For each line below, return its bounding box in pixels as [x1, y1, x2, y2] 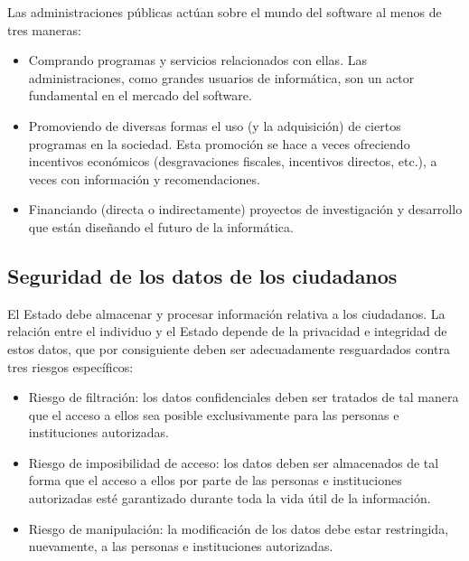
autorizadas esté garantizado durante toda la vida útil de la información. [28, 489, 431, 508]
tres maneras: [7, 20, 81, 39]
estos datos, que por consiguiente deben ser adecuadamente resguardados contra [7, 339, 450, 358]
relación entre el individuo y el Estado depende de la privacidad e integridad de [7, 322, 447, 341]
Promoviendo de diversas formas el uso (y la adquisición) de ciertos [28, 116, 401, 135]
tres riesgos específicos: [7, 357, 134, 376]
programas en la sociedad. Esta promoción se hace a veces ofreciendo [28, 134, 410, 153]
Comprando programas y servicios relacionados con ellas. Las [28, 51, 367, 70]
